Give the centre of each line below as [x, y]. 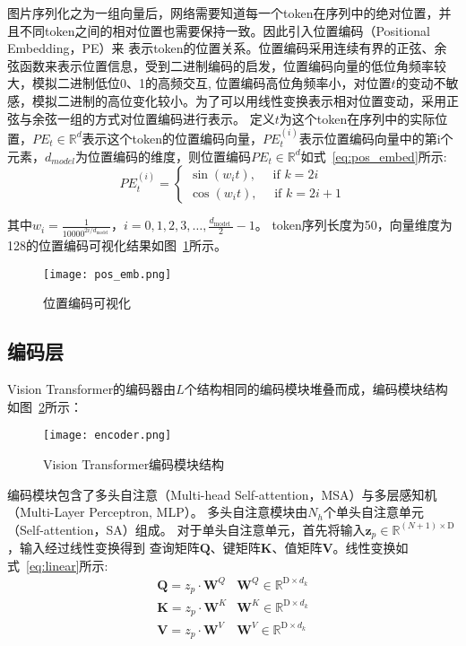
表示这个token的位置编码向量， [173, 138]
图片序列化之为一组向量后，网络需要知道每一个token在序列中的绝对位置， [223, 13]
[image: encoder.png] [108, 436]
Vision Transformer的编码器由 [92, 389]
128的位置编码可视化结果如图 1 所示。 [117, 245]
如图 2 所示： [45, 406]
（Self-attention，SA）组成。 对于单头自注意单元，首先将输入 [186, 529]
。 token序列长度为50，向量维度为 [354, 225]
